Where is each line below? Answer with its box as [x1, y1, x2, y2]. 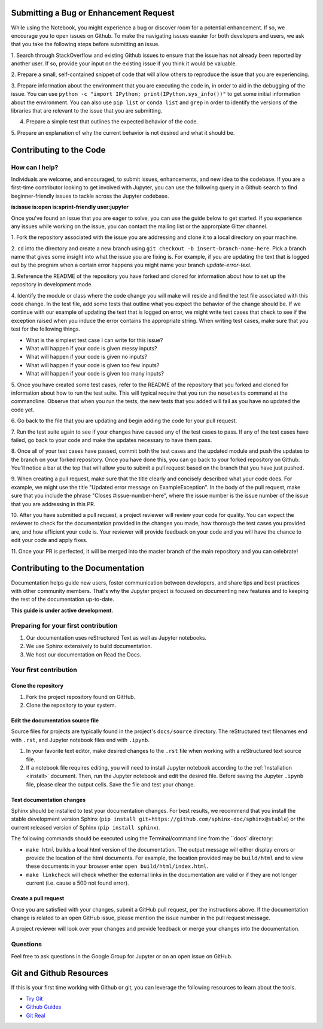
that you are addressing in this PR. [11, 500, 96, 507]
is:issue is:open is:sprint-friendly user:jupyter [11, 204, 129, 211]
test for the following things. [11, 325, 81, 332]
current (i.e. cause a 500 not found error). [26, 879, 129, 886]
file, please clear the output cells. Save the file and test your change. [26, 780, 196, 788]
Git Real [26, 1012, 45, 1019]
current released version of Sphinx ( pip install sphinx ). [11, 824, 160, 831]
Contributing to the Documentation [11, 563, 145, 573]
